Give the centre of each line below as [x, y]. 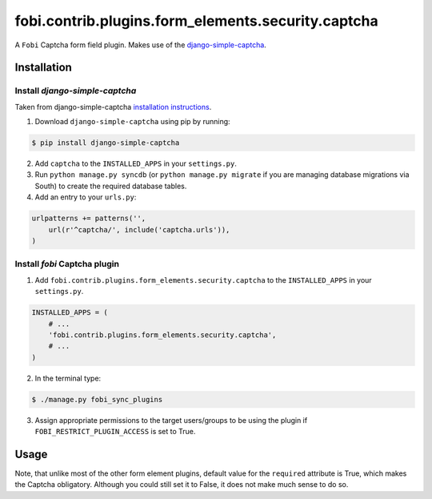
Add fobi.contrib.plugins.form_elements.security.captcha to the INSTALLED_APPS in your [203, 280]
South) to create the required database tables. [111, 186]
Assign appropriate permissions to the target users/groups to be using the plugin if [171, 420]
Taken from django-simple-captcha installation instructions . [113, 107]
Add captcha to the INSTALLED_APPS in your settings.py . [136, 163]
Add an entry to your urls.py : [86, 197]
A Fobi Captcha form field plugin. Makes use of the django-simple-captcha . [141, 45]
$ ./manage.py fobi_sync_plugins [97, 399]
